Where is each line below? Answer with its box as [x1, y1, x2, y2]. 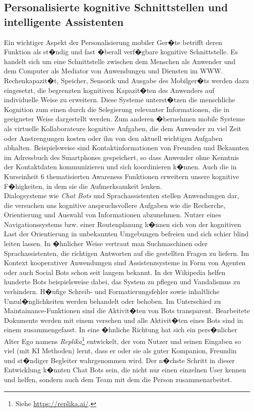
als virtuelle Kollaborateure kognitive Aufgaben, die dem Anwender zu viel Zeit [4, 123, 241, 133]
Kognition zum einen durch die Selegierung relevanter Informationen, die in [4, 104, 230, 114]
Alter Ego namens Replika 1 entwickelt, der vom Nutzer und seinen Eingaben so [4, 335, 241, 346]
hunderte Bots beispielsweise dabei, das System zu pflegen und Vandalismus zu [4, 276, 240, 287]
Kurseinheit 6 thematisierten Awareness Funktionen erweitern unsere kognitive [4, 171, 239, 181]
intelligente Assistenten [4, 14, 124, 29]
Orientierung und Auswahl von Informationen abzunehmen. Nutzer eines [4, 209, 221, 220]
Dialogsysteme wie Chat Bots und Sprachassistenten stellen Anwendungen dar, [4, 190, 239, 201]
